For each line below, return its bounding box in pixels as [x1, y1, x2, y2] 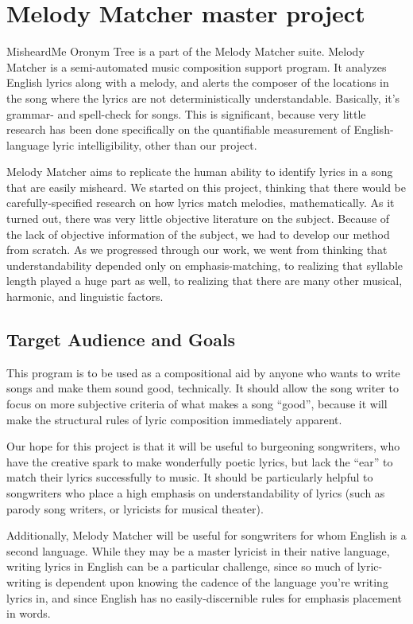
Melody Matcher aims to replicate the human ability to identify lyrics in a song [6, 163, 393, 180]
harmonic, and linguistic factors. [6, 288, 164, 305]
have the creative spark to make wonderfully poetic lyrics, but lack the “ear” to [6, 453, 393, 470]
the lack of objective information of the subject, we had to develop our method [6, 225, 390, 242]
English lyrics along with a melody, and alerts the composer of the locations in [6, 74, 389, 91]
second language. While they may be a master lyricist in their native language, [6, 542, 390, 559]
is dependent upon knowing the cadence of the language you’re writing [44, 573, 388, 590]
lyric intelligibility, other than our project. [52, 136, 257, 153]
